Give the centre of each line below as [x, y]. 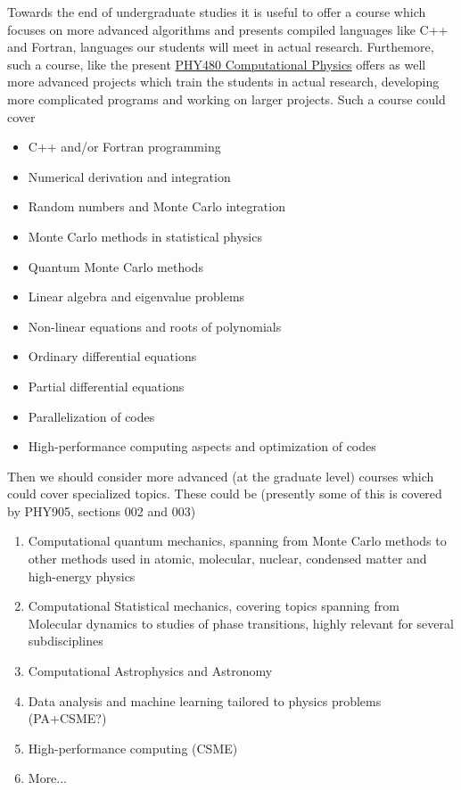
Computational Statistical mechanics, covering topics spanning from [214, 606]
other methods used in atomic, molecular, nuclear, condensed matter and [227, 559]
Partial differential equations [106, 386]
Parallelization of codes [91, 416]
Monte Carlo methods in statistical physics [145, 236]
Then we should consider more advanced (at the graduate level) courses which [221, 476]
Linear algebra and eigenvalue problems [136, 296]
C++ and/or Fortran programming [124, 147]
